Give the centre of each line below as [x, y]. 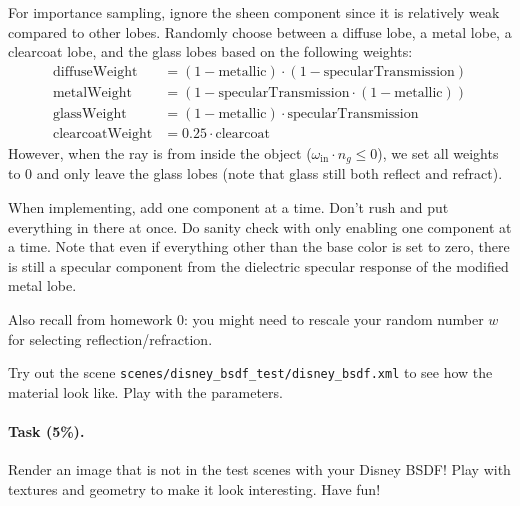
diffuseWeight [95, 71]
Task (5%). [46, 430]
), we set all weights [438, 152]
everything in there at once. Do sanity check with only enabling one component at [260, 226]
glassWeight [89, 113]
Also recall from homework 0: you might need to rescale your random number [246, 318]
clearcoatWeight [102, 133]
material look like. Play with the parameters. [145, 391]
